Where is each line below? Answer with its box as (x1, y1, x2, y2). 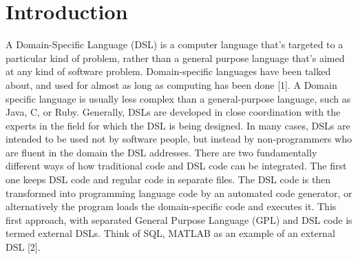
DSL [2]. (6, 240, 41, 254)
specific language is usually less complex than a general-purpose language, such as (6, 91, 351, 105)
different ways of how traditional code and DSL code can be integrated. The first (6, 158, 347, 173)
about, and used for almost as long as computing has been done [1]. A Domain (6, 77, 337, 92)
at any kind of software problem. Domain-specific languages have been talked (6, 64, 331, 79)
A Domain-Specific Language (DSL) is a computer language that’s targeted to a (6, 37, 344, 52)
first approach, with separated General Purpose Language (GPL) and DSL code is (6, 212, 352, 227)
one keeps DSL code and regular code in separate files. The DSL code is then (6, 172, 331, 187)
